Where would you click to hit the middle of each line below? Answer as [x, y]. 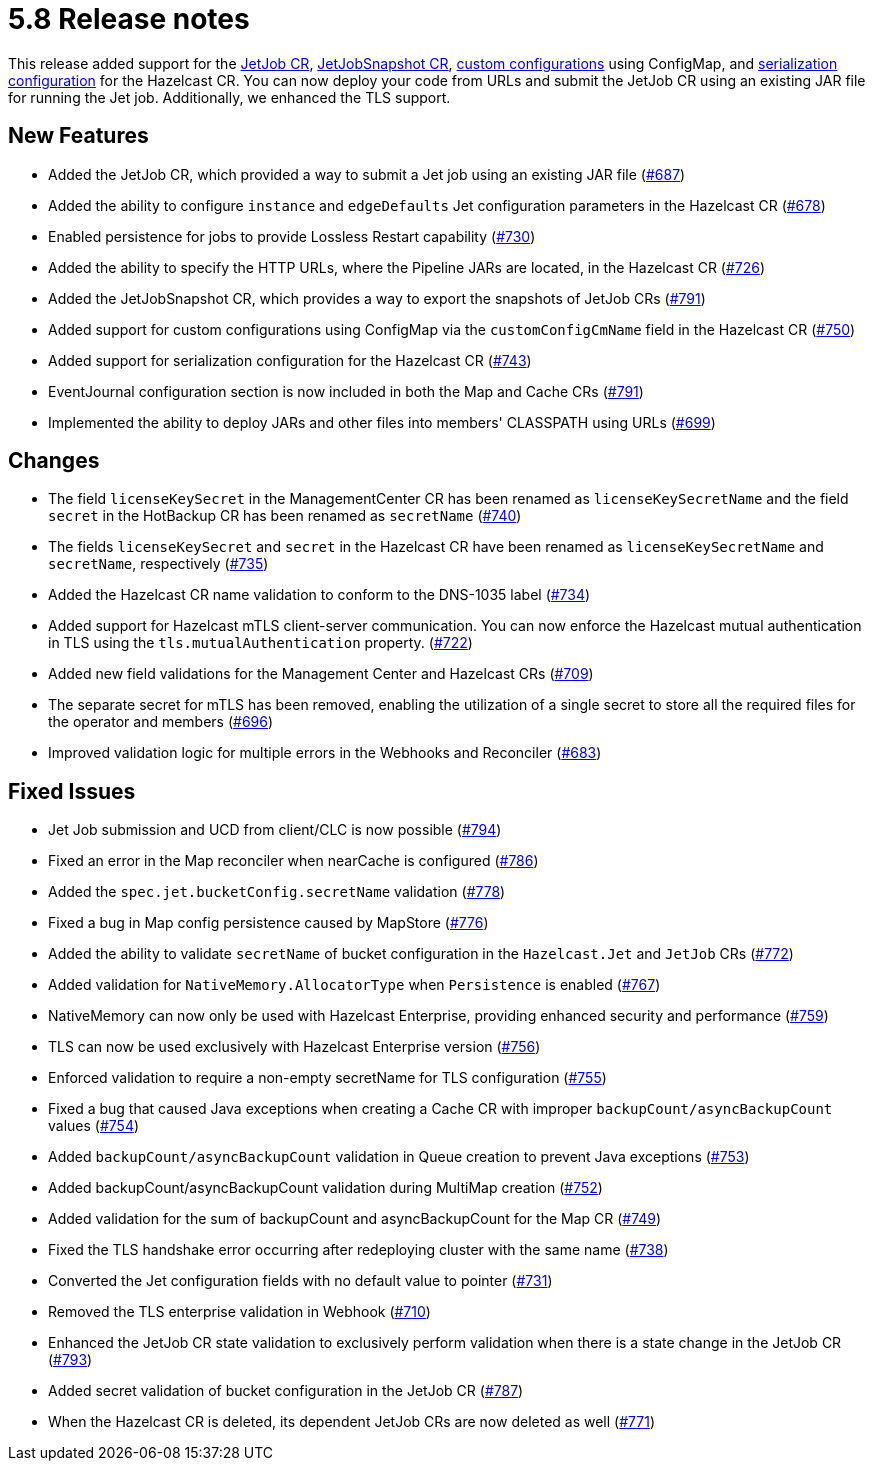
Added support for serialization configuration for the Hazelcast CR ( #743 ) [290, 360]
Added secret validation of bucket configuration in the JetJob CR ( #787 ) [286, 1391]
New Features [78, 136]
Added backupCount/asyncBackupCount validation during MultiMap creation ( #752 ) [325, 1188]
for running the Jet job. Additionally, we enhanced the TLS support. [229, 97]
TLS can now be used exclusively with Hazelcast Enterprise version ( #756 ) [294, 1047]
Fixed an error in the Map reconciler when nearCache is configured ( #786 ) [293, 861]
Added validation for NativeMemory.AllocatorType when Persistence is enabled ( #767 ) [354, 985]
